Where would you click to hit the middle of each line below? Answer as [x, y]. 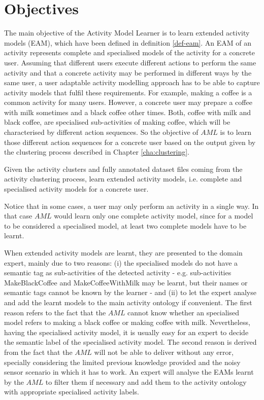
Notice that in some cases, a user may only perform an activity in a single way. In [131, 206]
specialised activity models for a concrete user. [76, 189]
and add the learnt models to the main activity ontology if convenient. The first [128, 302]
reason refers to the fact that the [55, 312]
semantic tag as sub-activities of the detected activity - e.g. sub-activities [118, 272]
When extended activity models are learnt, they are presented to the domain [123, 252]
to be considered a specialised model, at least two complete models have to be [125, 225]
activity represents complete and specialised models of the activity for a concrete [129, 52]
